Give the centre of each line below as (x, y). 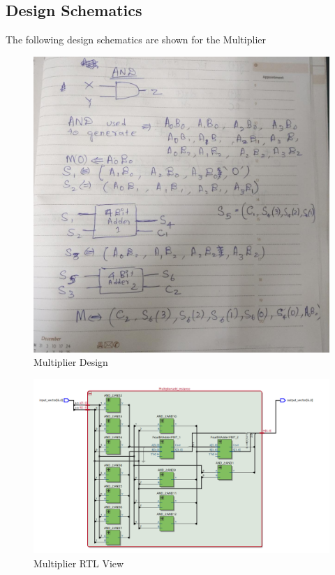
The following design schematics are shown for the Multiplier (136, 40)
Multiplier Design (71, 362)
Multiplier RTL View (79, 563)
